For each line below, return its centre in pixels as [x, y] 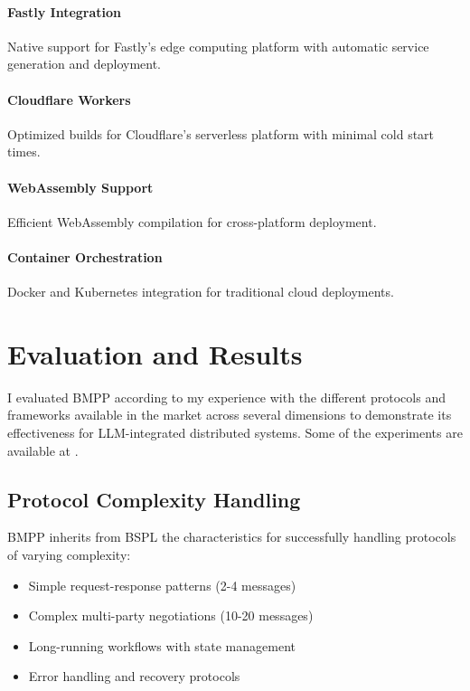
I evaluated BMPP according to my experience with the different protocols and [226, 397]
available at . [43, 450]
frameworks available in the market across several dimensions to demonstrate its [230, 415]
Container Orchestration [85, 256]
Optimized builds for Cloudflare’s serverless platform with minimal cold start [221, 133]
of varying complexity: [69, 555]
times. [24, 151]
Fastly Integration [65, 11]
